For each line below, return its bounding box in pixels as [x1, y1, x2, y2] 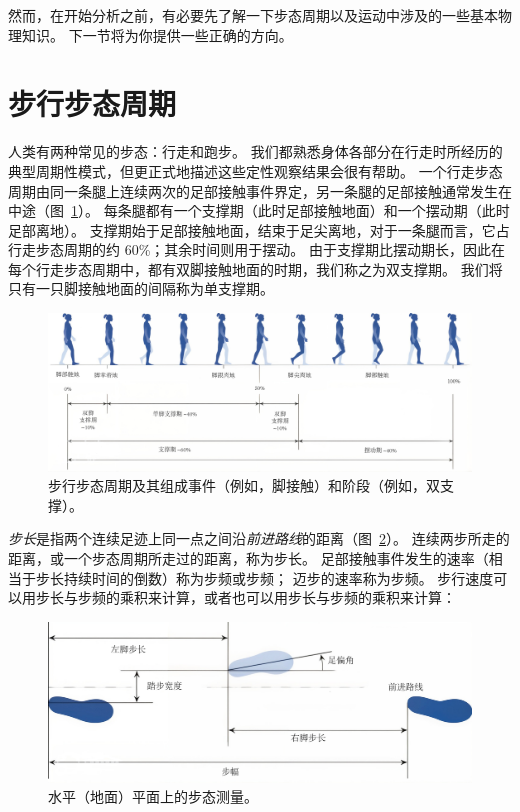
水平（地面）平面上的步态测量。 [48, 786, 258, 807]
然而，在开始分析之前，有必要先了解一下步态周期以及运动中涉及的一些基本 [8, 5, 498, 25]
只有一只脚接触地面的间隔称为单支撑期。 [8, 278, 274, 299]
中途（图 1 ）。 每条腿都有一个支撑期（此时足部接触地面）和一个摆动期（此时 [8, 200, 510, 221]
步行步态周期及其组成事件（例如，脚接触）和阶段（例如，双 [48, 475, 440, 496]
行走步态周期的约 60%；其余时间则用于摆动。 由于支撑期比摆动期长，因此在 [8, 239, 505, 260]
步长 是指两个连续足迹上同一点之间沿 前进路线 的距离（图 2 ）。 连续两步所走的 [8, 528, 510, 549]
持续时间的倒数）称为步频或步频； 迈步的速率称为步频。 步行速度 [63, 567, 494, 588]
